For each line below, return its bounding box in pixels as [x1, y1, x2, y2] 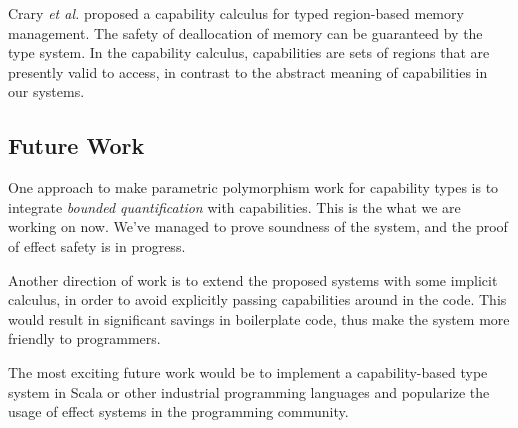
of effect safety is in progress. [8, 235, 186, 256]
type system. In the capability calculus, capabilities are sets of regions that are [8, 42, 490, 63]
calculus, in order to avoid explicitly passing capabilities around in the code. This [8, 289, 507, 310]
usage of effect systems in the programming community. [8, 401, 349, 422]
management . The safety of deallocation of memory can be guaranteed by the [8, 22, 483, 43]
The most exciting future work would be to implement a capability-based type [8, 361, 488, 382]
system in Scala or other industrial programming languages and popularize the [8, 381, 490, 402]
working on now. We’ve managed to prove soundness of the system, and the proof [8, 216, 508, 237]
